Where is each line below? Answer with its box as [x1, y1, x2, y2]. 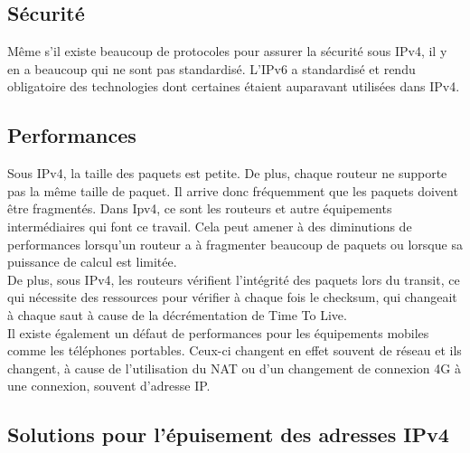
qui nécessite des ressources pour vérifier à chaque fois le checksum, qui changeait [7, 288, 457, 307]
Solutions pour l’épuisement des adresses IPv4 [7, 420, 449, 448]
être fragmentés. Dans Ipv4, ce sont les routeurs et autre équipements [7, 199, 392, 218]
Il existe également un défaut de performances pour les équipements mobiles [7, 323, 429, 342]
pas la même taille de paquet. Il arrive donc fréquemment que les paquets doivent [7, 181, 458, 200]
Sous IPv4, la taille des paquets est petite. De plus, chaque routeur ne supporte [7, 164, 447, 183]
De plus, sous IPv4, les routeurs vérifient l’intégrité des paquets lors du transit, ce [7, 269, 460, 288]
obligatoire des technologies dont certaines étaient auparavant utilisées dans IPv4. [7, 77, 460, 96]
